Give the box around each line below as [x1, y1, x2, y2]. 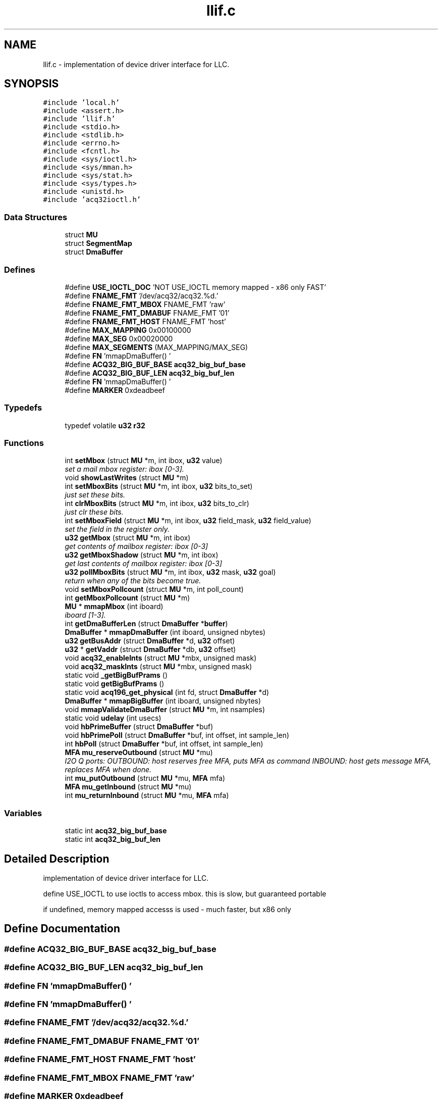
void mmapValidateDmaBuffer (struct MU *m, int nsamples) [65, 705, 265, 714]
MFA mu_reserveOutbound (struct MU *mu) [65, 748, 213, 757]
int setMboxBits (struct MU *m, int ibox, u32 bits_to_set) [65, 482, 253, 491]
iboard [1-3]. [65, 611, 106, 620]
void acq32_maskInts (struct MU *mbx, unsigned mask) [65, 662, 252, 671]
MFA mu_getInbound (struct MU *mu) [65, 782, 192, 791]
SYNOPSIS [4, 77, 59, 90]
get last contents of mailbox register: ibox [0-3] [65, 559, 223, 568]
